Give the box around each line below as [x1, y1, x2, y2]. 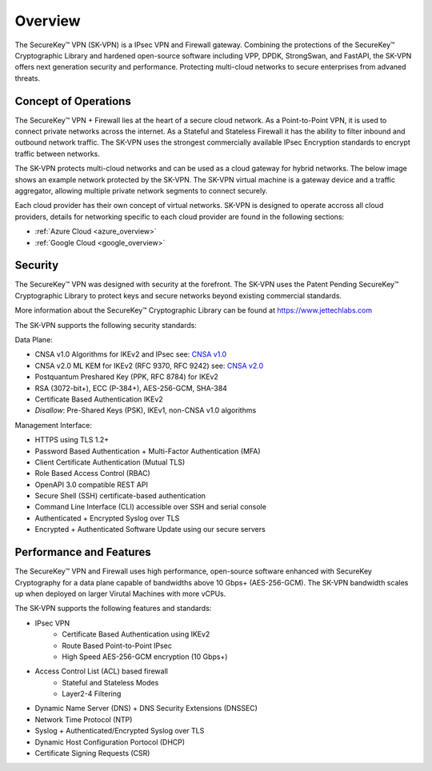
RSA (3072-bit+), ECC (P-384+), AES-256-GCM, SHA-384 [34, 383, 228, 393]
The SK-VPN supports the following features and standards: [14, 604, 212, 613]
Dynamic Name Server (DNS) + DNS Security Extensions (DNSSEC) [34, 704, 258, 713]
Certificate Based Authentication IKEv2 [34, 394, 163, 404]
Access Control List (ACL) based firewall [34, 666, 168, 676]
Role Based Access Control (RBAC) [34, 469, 151, 478]
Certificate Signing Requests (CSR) [34, 749, 150, 758]
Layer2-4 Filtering [62, 689, 122, 699]
